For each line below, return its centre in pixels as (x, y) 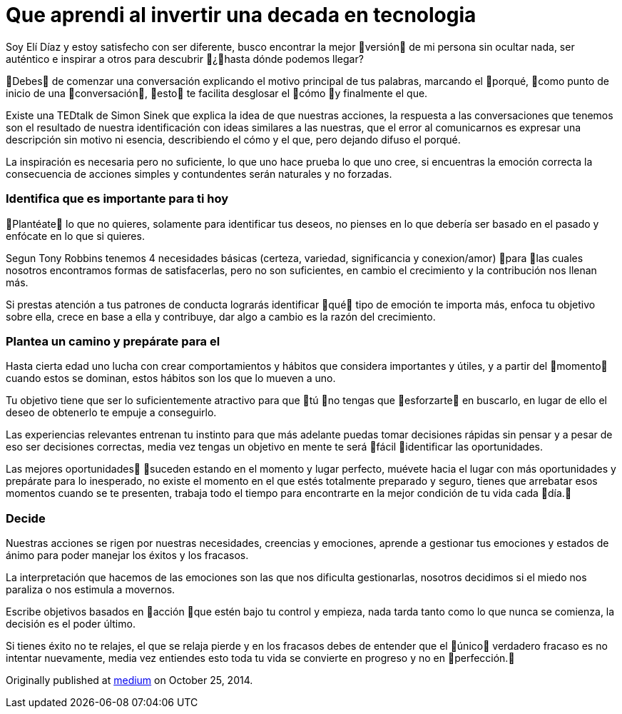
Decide (26, 518)
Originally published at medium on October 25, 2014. (129, 680)
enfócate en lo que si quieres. (75, 236)
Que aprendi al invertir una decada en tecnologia (241, 15)
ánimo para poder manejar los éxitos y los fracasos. (127, 555)
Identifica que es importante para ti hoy (117, 199)
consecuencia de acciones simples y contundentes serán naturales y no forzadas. (199, 174)
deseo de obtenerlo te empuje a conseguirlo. (111, 413)
